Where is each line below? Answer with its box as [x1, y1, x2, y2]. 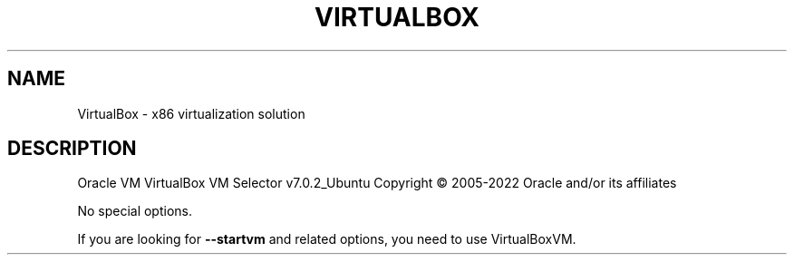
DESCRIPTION [7, 137, 137, 160]
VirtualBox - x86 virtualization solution [77, 105, 305, 121]
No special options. [77, 203, 192, 219]
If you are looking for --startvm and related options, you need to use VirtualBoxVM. [77, 231, 576, 247]
